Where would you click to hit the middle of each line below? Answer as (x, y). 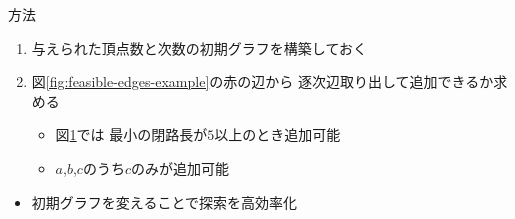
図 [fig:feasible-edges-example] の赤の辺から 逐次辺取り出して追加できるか (262, 81)
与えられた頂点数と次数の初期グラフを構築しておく (199, 47)
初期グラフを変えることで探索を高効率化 (164, 201)
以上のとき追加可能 (277, 134)
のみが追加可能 (179, 167)
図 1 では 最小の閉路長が (131, 134)
